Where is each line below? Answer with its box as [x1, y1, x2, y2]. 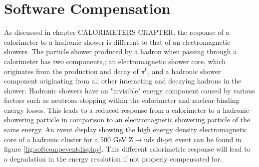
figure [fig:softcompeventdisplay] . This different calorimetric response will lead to [4, 144, 251, 154]
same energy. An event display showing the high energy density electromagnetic [4, 124, 248, 135]
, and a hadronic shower [148, 66, 221, 76]
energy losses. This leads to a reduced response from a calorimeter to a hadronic [4, 104, 250, 115]
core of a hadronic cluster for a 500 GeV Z [4, 134, 133, 144]
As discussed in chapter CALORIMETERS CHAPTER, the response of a [4, 27, 230, 37]
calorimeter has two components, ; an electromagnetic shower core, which [4, 56, 226, 66]
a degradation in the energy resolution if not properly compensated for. [4, 153, 222, 164]
